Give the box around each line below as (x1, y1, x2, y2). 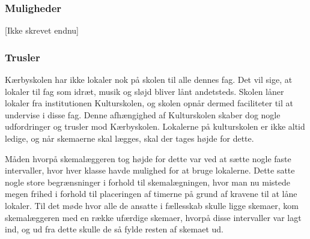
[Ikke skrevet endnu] (5, 24, 79, 37)
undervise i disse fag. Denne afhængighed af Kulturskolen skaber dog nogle (5, 108, 281, 121)
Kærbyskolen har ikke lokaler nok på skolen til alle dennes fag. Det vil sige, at (5, 73, 293, 86)
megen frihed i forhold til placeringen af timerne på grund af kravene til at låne (5, 187, 297, 200)
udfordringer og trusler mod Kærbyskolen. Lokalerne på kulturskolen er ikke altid (5, 120, 305, 133)
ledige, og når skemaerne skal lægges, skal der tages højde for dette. (5, 132, 254, 144)
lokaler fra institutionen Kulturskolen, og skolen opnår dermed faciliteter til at (5, 97, 294, 109)
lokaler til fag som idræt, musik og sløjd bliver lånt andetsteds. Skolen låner (5, 85, 284, 97)
